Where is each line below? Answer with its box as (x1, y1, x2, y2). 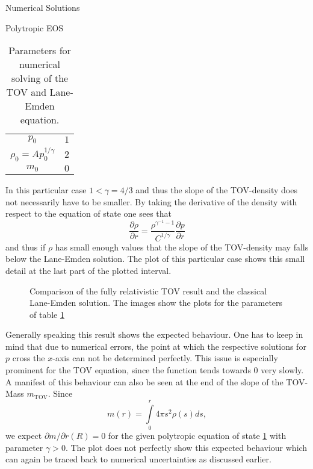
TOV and (6, 85, 47, 99)
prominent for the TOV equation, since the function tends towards (5, 364, 251, 376)
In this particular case (5, 183, 87, 196)
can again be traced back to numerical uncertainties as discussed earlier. (5, 453, 271, 465)
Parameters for (8, 43, 71, 58)
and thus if (5, 240, 46, 253)
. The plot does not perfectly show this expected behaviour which (65, 441, 308, 453)
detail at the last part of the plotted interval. (5, 264, 172, 276)
